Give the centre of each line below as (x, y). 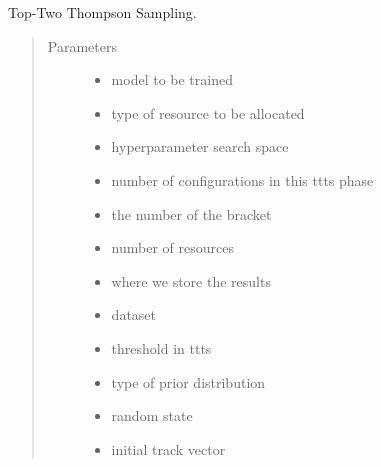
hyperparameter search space (200, 146)
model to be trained (172, 79)
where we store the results (191, 280)
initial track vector (168, 448)
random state (152, 415)
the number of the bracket (191, 213)
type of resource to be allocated (208, 112)
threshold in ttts (161, 347)
